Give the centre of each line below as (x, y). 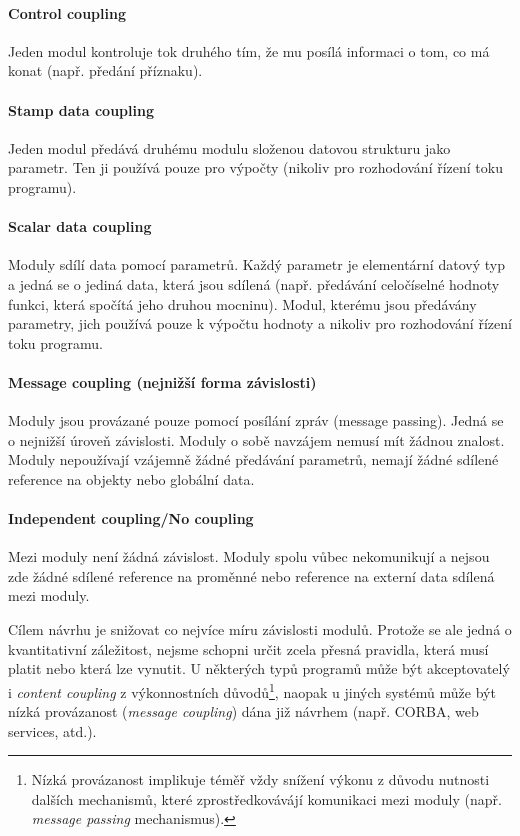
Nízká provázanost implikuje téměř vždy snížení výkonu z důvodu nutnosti (260, 779)
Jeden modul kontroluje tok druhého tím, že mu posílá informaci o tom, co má (249, 50)
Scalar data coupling (80, 226)
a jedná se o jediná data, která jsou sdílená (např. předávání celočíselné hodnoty (254, 283)
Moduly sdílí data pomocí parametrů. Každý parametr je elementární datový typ (256, 264)
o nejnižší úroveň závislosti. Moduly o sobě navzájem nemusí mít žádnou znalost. (256, 439)
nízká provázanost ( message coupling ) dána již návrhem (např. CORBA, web (243, 711)
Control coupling (67, 12)
